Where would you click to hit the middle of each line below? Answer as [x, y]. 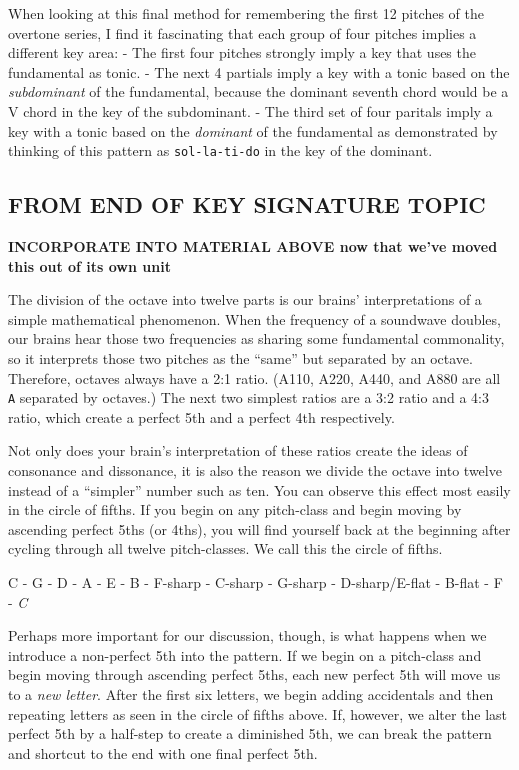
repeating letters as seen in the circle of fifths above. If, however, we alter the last [258, 713]
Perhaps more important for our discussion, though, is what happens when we [247, 635]
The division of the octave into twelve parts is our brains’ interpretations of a [245, 299]
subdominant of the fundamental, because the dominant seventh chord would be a [258, 91]
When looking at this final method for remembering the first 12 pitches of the [246, 13]
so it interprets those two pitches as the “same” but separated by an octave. [240, 357]
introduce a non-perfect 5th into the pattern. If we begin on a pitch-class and [245, 654]
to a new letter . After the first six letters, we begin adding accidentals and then [251, 693]
